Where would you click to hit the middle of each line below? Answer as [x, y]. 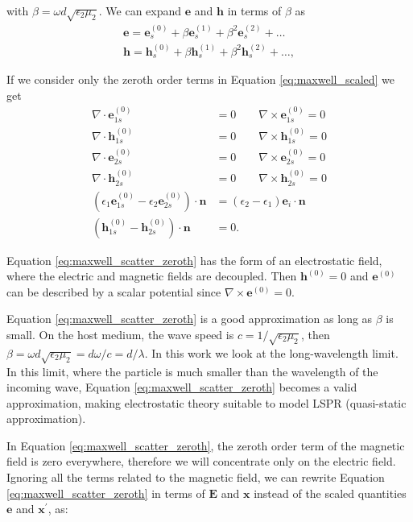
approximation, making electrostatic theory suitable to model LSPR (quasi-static [206, 402]
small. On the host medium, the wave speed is [120, 334]
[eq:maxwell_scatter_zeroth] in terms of [106, 493]
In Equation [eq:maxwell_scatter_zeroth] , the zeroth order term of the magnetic [206, 445]
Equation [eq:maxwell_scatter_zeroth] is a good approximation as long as [190, 319]
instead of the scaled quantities [330, 493]
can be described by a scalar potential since [114, 291]
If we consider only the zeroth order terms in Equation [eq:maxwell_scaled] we [201, 79]
